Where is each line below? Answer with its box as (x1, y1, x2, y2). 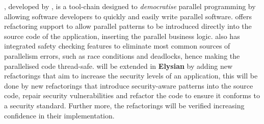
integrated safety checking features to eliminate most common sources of (4, 40, 230, 51)
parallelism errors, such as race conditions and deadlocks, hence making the (4, 50, 240, 61)
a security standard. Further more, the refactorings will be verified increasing (4, 100, 245, 110)
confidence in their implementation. (4, 110, 115, 120)
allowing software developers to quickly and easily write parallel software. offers (4, 11, 252, 21)
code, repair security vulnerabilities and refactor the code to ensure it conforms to (4, 90, 260, 101)
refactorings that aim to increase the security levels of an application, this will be (4, 70, 258, 81)
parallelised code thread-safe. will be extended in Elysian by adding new (4, 60, 233, 71)
